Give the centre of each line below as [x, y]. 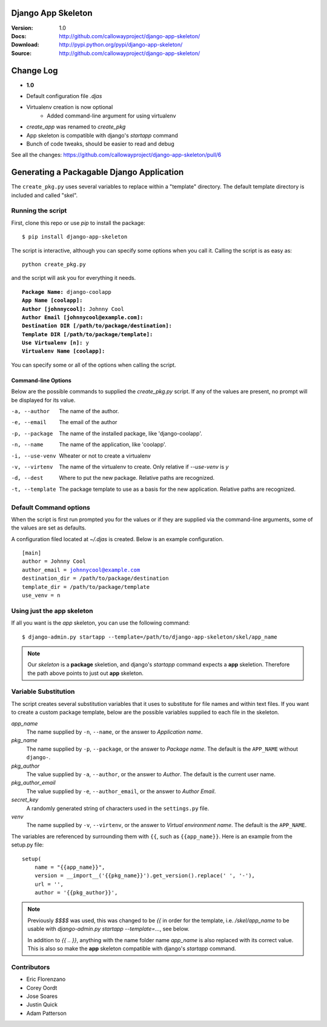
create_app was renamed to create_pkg [76, 127]
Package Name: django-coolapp [67, 292]
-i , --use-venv [34, 456]
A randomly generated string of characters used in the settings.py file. [118, 808]
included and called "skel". [45, 195]
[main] [32, 553]
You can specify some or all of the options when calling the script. [94, 365]
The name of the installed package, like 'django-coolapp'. [131, 433]
